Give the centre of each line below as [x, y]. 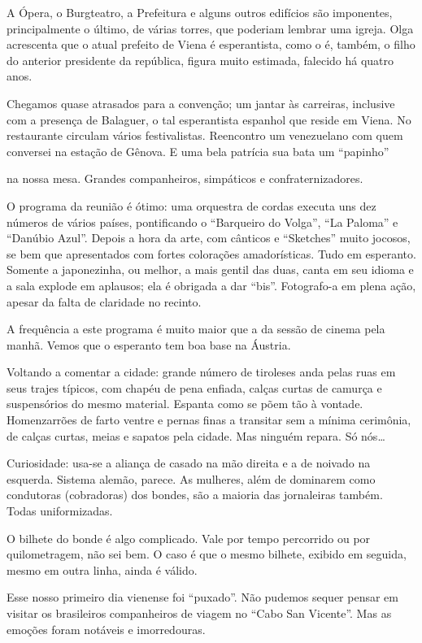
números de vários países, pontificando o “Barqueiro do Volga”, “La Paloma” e [202, 222]
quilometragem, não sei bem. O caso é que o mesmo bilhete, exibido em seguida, [207, 554]
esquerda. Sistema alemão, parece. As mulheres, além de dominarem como [191, 478]
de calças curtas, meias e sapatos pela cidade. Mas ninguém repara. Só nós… [196, 435]
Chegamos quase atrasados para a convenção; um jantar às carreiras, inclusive [201, 103]
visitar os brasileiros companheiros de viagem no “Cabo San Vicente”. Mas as [199, 613]
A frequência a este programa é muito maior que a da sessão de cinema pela [196, 329]
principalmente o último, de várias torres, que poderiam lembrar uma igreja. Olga [210, 28]
